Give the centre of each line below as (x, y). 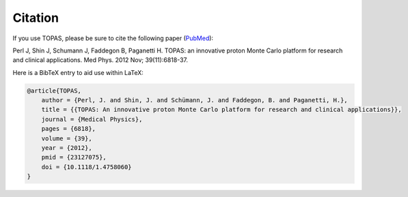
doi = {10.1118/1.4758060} (87, 167)
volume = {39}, (67, 138)
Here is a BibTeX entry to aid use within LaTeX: (78, 72)
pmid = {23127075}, (74, 157)
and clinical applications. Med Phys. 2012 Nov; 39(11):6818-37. (100, 60)
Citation (36, 18)
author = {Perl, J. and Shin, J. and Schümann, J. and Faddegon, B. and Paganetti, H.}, (194, 100)
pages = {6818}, (68, 129)
